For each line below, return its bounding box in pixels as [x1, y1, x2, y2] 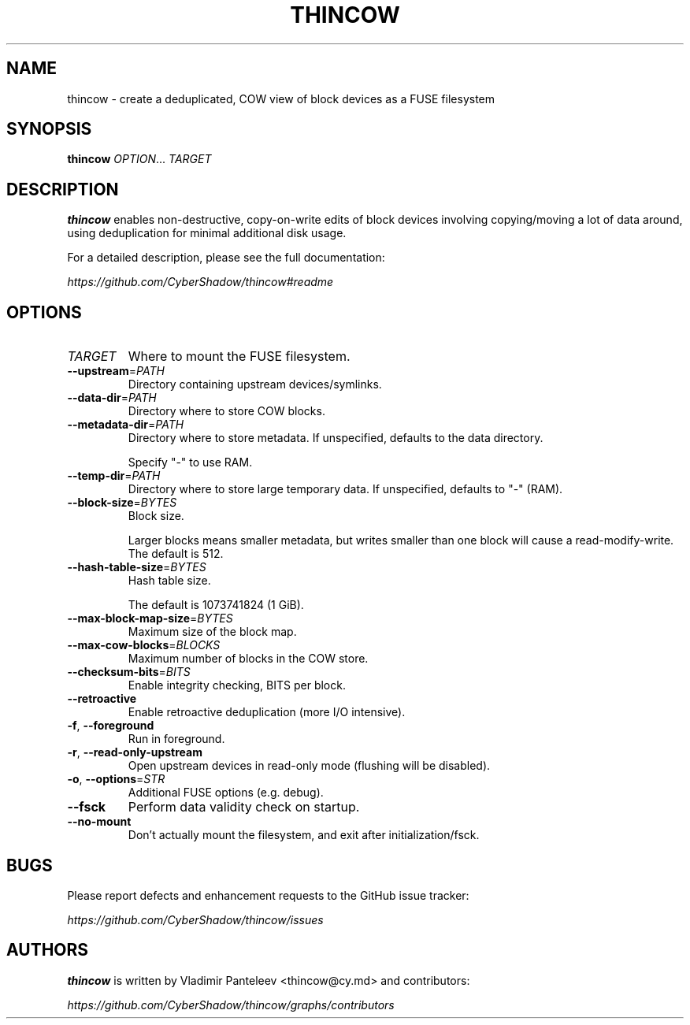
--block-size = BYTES [67, 496, 177, 510]
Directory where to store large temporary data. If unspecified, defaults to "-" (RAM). [128, 482, 563, 496]
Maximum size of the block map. [128, 625, 297, 639]
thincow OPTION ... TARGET [67, 152, 212, 166]
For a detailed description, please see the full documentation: [67, 251, 385, 265]
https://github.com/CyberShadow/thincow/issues [67, 912, 324, 927]
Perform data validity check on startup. [128, 799, 360, 815]
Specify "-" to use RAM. [128, 455, 253, 470]
